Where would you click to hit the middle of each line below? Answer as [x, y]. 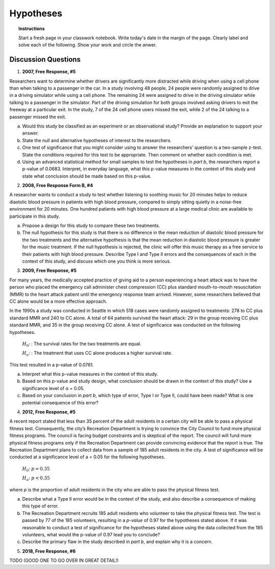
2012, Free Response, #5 [49, 412]
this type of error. [40, 506]
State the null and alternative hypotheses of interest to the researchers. [97, 140]
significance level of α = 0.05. [53, 388]
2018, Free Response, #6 [49, 551]
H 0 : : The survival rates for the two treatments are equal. [82, 344]
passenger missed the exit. [38, 117]
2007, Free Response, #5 [49, 72]
